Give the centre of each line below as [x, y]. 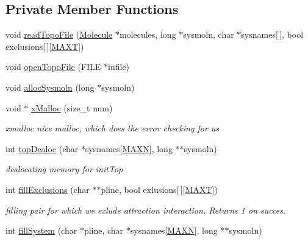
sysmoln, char [209, 34]
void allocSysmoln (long [50, 87]
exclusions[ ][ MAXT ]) [45, 46]
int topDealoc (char [42, 148]
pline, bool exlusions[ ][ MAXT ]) [159, 189]
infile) [119, 67]
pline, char [104, 230]
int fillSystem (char [41, 230]
